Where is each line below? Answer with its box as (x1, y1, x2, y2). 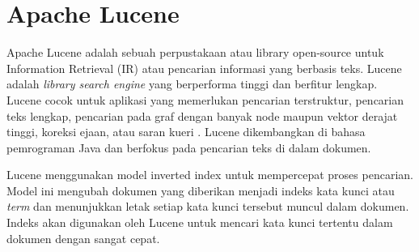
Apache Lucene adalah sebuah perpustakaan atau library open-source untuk (6, 44, 384, 61)
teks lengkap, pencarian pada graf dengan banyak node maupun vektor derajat (6, 107, 398, 124)
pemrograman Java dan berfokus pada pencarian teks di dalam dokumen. (6, 139, 371, 156)
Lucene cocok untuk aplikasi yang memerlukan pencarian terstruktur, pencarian (6, 91, 404, 108)
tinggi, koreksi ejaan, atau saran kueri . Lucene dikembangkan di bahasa (6, 123, 366, 140)
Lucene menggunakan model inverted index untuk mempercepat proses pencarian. (6, 166, 413, 183)
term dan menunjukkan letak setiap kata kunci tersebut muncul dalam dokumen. (6, 198, 409, 215)
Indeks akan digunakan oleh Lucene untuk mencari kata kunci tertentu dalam (6, 214, 393, 231)
